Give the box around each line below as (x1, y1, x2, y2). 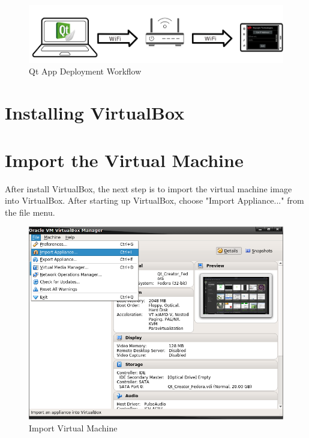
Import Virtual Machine (29, 421, 118, 434)
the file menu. (5, 205, 55, 218)
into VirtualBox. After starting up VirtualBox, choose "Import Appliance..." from (5, 194, 304, 207)
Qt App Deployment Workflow (29, 65, 142, 78)
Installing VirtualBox (5, 100, 185, 125)
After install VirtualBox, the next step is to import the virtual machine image (5, 182, 292, 195)
